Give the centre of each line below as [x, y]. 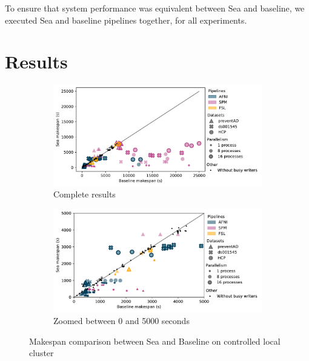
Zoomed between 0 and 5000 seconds [121, 321]
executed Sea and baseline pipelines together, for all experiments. [126, 20]
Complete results [85, 194]
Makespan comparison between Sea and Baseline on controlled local [155, 341]
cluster [42, 353]
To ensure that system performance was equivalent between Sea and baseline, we [155, 8]
